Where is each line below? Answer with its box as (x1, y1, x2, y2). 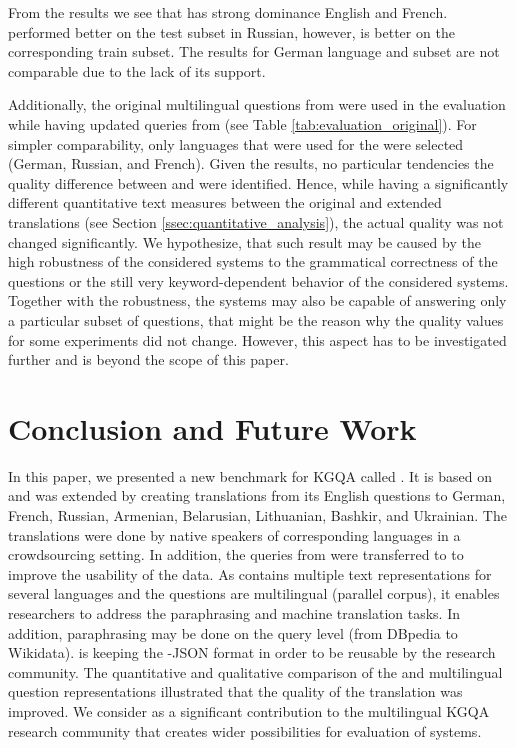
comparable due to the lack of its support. (8, 60, 266, 81)
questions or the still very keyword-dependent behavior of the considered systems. (8, 270, 509, 291)
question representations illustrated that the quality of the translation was (8, 681, 463, 702)
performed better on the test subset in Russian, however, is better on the (8, 21, 455, 42)
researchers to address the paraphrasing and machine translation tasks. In (8, 602, 461, 623)
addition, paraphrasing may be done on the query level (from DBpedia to (8, 622, 458, 643)
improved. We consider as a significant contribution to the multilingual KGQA (8, 700, 490, 721)
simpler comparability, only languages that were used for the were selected (8, 133, 464, 154)
